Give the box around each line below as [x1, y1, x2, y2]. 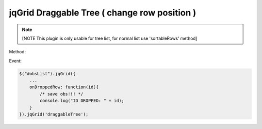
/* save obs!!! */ [39, 91, 83, 97]
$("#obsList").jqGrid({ [19, 71, 76, 76]
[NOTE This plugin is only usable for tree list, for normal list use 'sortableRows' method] [22, 35, 197, 41]
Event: [9, 58, 22, 64]
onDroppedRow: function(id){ [29, 84, 99, 90]
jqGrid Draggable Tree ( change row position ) [9, 7, 196, 18]
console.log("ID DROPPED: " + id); [39, 98, 125, 104]
